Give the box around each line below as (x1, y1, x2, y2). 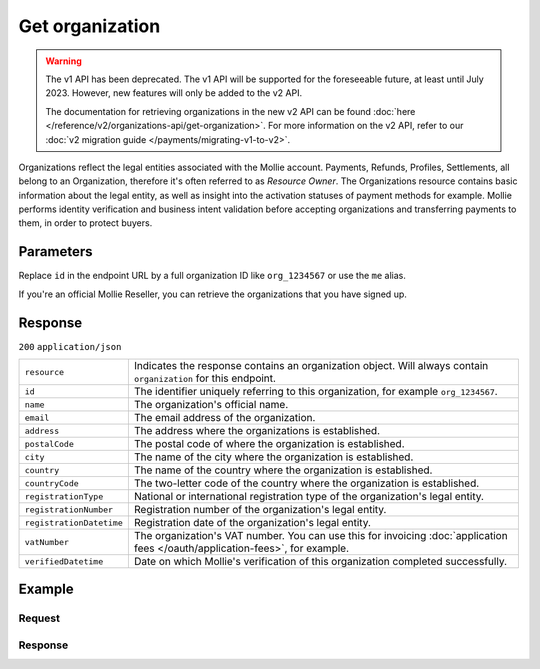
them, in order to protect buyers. (18, 217, 153, 229)
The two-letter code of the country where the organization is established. (133, 476, 480, 490)
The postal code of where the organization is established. (133, 437, 405, 451)
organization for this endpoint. (133, 371, 277, 385)
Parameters (18, 243, 93, 260)
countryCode (24, 478, 79, 489)
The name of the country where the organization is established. (133, 463, 433, 477)
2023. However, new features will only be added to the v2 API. (45, 87, 303, 99)
